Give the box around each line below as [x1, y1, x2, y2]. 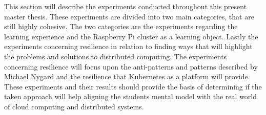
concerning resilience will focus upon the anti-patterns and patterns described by [4, 61, 258, 72]
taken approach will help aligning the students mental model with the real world [4, 91, 257, 102]
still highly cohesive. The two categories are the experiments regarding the [4, 21, 238, 32]
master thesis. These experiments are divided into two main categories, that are [4, 11, 254, 21]
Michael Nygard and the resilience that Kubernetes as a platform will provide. [4, 71, 250, 82]
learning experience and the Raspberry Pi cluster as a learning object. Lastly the [4, 31, 258, 41]
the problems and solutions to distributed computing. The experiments [4, 51, 227, 61]
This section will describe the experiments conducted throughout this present [4, 1, 247, 11]
